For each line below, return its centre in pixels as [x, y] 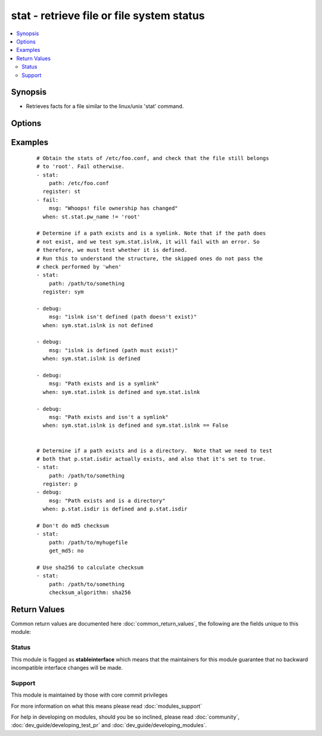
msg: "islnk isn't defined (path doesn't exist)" [123, 317]
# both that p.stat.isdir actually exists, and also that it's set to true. [151, 459]
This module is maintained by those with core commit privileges [89, 695]
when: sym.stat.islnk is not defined [98, 325]
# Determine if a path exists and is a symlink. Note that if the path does [151, 233]
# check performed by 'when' [79, 267]
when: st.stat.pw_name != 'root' [92, 217]
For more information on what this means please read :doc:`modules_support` [106, 706]
